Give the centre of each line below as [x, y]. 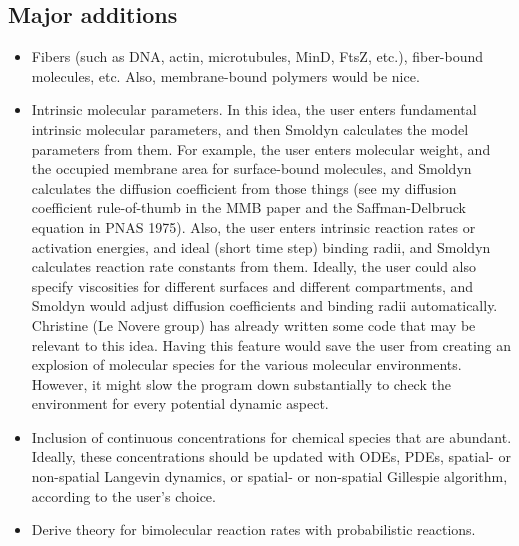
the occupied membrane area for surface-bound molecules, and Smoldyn [251, 168]
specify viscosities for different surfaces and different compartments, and [252, 285]
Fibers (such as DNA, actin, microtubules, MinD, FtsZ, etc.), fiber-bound [257, 56]
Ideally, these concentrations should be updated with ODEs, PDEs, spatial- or [271, 456]
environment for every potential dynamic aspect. [180, 403]
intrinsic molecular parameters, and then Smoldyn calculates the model [250, 128]
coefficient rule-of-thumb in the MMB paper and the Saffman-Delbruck [248, 207]
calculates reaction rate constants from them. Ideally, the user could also [254, 266]
